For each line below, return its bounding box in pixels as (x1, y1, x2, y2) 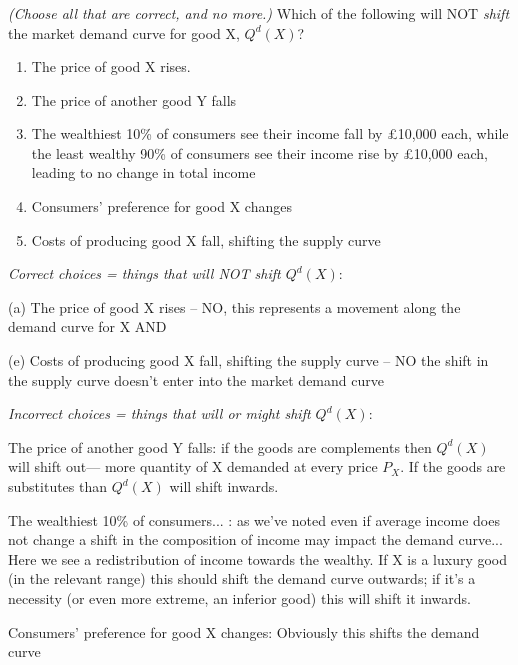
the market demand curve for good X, (8, 22, 240, 43)
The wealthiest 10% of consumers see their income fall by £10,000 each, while (31, 123, 509, 144)
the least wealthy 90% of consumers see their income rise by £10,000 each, (31, 142, 488, 163)
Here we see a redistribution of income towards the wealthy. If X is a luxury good (8, 548, 508, 569)
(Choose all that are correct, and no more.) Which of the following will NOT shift (8, 2, 510, 23)
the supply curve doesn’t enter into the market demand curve (8, 369, 384, 390)
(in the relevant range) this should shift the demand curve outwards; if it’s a (8, 568, 476, 589)
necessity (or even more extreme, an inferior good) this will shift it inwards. (8, 587, 471, 608)
